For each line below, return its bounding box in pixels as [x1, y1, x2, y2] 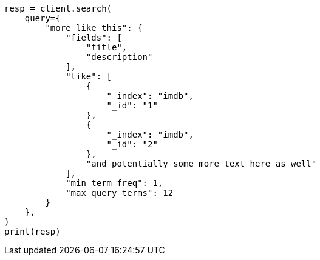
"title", [86, 42, 128, 52]
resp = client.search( [4, 4, 112, 13]
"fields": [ [66, 33, 122, 42]
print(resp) [4, 227, 61, 236]
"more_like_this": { [45, 23, 143, 33]
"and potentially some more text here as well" [86, 159, 317, 168]
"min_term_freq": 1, [66, 178, 163, 188]
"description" [86, 52, 153, 62]
